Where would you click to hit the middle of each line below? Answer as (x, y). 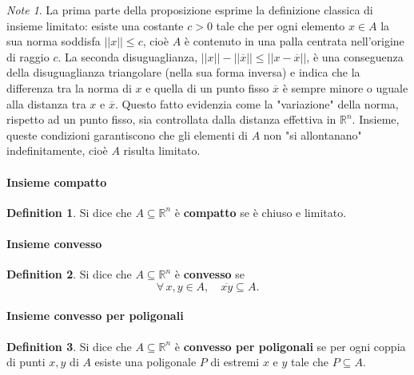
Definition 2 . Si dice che (69, 274)
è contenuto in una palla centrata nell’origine (294, 41)
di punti (26, 362)
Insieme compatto (57, 182)
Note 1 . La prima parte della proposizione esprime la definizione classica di (190, 10)
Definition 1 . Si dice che (69, 212)
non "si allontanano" (312, 134)
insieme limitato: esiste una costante (95, 25)
